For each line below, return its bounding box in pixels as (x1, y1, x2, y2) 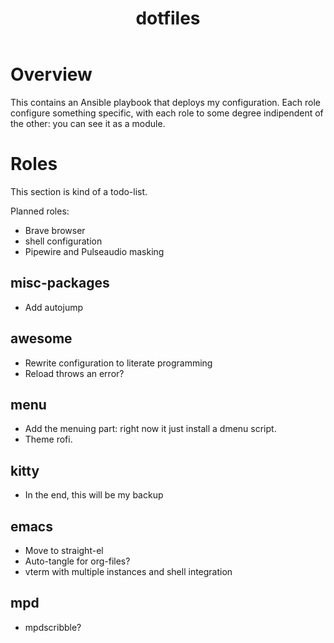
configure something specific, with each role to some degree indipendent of (10, 107, 324, 119)
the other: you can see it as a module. (10, 117, 166, 129)
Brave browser (24, 224, 86, 236)
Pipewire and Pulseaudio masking (24, 245, 165, 257)
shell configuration (24, 235, 103, 247)
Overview (10, 63, 93, 86)
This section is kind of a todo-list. (10, 185, 148, 197)
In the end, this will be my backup (24, 489, 164, 501)
